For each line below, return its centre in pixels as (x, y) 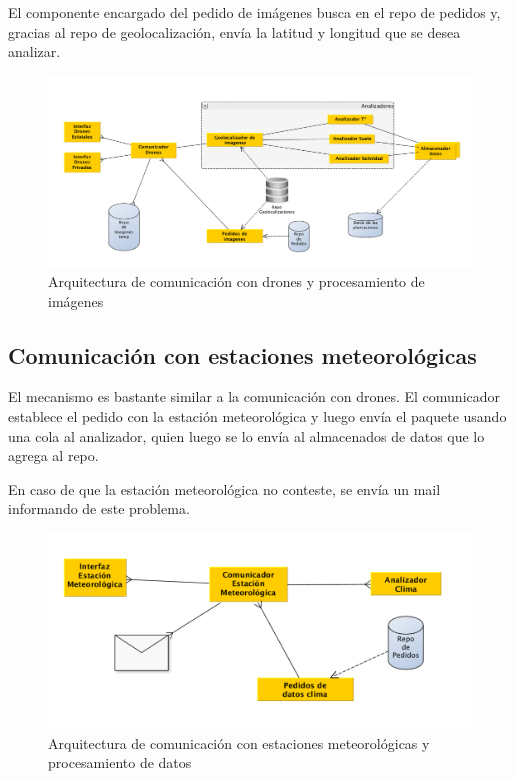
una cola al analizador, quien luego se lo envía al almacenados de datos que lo (246, 435)
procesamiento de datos (120, 762)
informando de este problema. (99, 508)
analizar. (34, 51)
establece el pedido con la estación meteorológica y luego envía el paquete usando (257, 416)
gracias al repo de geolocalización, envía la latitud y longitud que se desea (234, 31)
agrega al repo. (53, 455)
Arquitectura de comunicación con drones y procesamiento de (236, 281)
